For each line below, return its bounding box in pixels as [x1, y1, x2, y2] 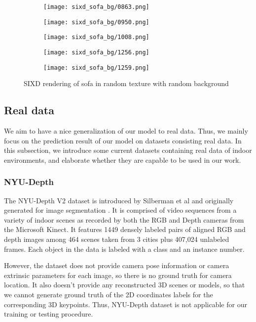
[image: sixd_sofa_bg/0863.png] [43, 3, 149, 10]
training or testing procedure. [4, 309, 93, 319]
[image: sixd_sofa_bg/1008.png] [43, 34, 149, 41]
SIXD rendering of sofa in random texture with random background [24, 78, 229, 89]
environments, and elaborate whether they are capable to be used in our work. [4, 154, 241, 165]
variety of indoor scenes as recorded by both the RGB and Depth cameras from [4, 214, 244, 225]
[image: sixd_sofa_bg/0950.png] [43, 18, 149, 26]
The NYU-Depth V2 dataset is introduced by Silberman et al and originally [4, 195, 234, 205]
